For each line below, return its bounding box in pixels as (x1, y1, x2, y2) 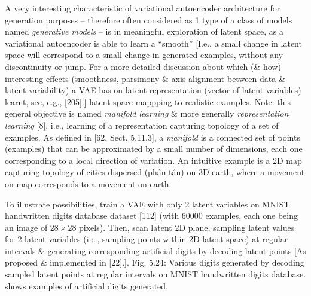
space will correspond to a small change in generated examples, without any (5, 48, 283, 61)
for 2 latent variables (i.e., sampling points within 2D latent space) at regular (5, 233, 288, 245)
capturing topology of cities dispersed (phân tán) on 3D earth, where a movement (5, 166, 305, 178)
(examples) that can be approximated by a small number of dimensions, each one (5, 142, 303, 155)
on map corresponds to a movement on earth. (5, 177, 172, 190)
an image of (5, 221, 48, 233)
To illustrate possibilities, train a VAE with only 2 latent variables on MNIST (5, 197, 290, 210)
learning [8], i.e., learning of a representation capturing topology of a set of (5, 118, 279, 131)
